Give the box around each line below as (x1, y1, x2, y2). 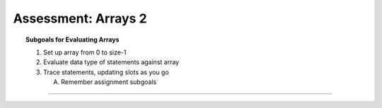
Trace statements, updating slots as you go (43, 68, 169, 76)
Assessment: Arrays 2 (13, 11, 148, 26)
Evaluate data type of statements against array (43, 58, 180, 66)
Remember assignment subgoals (61, 78, 157, 86)
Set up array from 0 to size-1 (43, 48, 127, 56)
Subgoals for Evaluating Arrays (25, 35, 120, 44)
